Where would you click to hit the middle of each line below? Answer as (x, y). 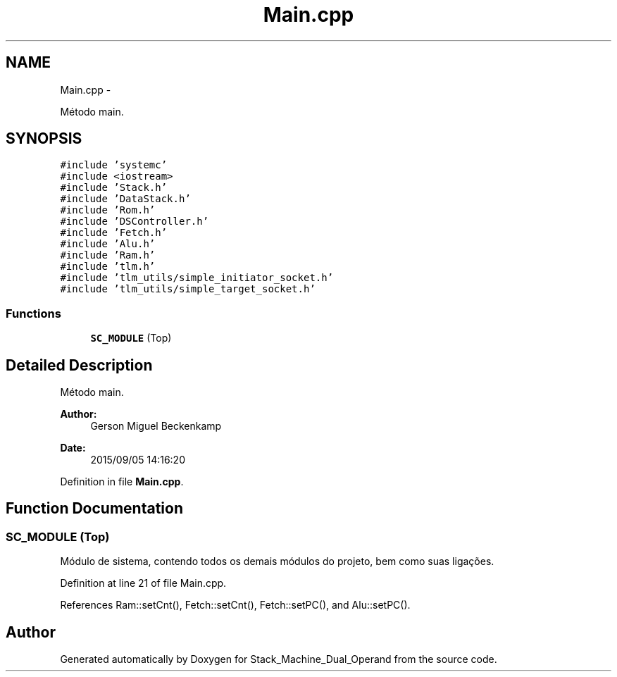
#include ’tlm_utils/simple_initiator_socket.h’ (197, 278)
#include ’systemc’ (114, 165)
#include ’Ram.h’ (108, 255)
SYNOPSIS (44, 139)
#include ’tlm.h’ (108, 267)
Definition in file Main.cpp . (122, 482)
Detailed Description (79, 365)
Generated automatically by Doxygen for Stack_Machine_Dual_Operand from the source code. (279, 659)
